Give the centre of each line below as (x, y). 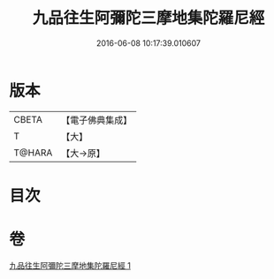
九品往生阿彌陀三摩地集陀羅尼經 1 (70, 265)
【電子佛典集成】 (97, 120)
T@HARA (33, 153)
